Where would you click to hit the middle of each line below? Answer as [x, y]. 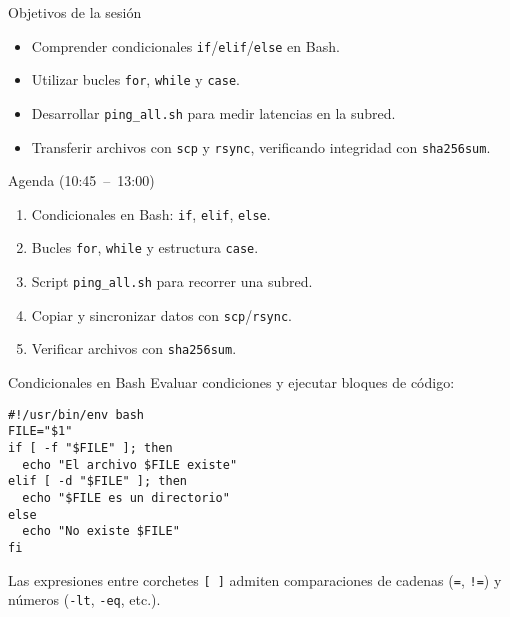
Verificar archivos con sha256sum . [134, 348]
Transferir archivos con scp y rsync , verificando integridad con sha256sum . [261, 146]
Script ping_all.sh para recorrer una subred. [172, 281]
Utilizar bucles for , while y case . [135, 79]
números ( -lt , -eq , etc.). [84, 599]
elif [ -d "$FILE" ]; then [97, 481]
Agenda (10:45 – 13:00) [81, 180]
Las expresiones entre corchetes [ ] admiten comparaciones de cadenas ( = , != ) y [255, 579]
